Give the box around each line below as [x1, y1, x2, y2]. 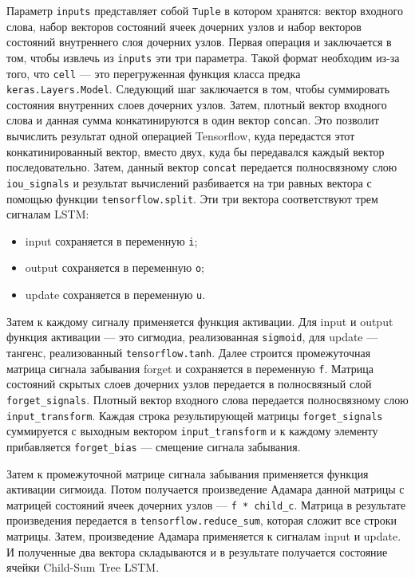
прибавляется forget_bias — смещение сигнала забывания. [6, 438, 301, 454]
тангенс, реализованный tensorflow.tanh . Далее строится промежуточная [6, 344, 371, 361]
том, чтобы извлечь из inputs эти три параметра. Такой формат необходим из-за [6, 49, 400, 65]
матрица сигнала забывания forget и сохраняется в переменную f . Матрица [6, 360, 373, 376]
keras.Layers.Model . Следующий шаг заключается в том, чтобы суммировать [6, 81, 390, 97]
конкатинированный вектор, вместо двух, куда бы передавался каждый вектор [6, 143, 385, 159]
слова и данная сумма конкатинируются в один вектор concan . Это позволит [6, 112, 379, 128]
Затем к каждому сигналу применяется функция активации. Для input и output [6, 313, 393, 329]
